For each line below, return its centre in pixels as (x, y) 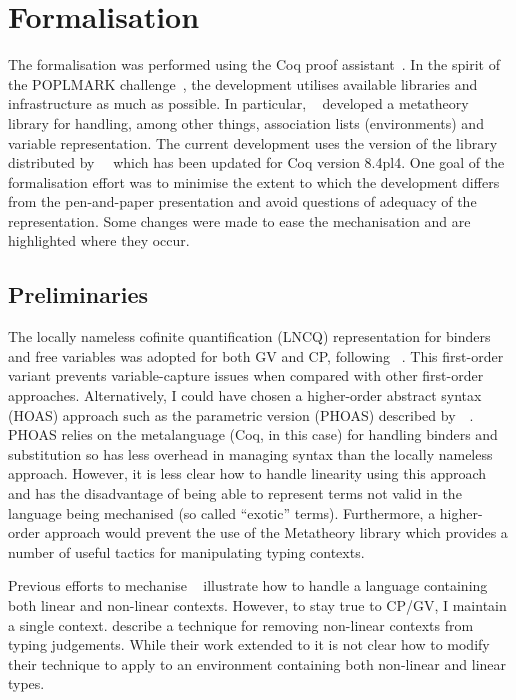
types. (26, 683)
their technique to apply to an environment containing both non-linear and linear (257, 663)
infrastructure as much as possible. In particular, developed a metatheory (238, 103)
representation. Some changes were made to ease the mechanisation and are (239, 220)
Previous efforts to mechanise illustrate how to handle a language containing (248, 585)
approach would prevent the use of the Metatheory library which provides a (276, 532)
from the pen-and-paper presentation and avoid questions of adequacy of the (242, 201)
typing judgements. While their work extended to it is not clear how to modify (249, 644)
